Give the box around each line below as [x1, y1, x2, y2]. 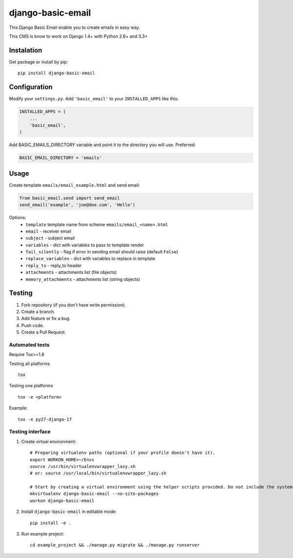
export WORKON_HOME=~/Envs [30, 457, 95, 462]
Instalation [9, 46, 42, 54]
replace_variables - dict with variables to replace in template [25, 256, 156, 262]
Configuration [9, 83, 53, 91]
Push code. [21, 322, 44, 328]
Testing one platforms [9, 383, 53, 389]
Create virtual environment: [21, 438, 77, 445]
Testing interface [9, 428, 51, 435]
